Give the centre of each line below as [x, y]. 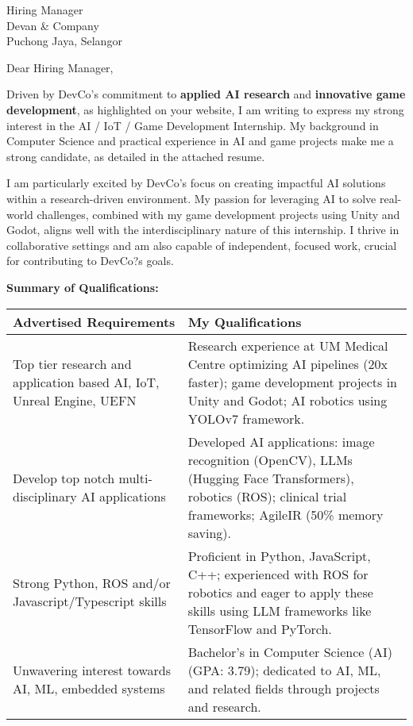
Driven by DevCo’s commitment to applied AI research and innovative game [206, 94]
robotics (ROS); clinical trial [267, 496]
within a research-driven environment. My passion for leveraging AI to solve [191, 198]
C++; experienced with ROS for [278, 574]
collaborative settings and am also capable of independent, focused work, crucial [202, 245]
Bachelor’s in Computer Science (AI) [290, 651]
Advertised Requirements [94, 321]
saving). [209, 532]
